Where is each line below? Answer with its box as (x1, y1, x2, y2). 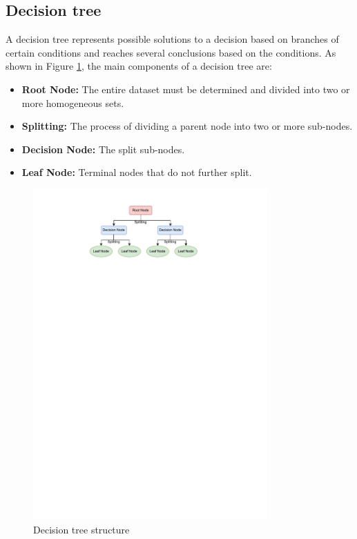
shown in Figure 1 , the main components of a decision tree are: (6, 59, 272, 73)
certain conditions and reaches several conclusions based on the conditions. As (6, 45, 336, 59)
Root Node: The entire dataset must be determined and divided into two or (21, 81, 350, 96)
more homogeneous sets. (21, 95, 124, 110)
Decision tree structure (33, 522, 130, 536)
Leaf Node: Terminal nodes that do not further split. (21, 165, 252, 179)
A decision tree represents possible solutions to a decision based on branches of (6, 32, 339, 46)
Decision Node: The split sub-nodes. (21, 141, 185, 156)
